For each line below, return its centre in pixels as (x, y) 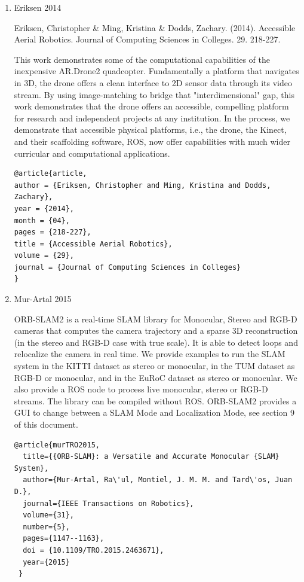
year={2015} (46, 562)
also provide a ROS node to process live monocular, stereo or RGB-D (141, 389)
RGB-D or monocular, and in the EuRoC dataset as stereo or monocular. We (156, 377)
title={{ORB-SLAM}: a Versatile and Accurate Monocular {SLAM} (151, 457)
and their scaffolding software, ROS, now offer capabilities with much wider (152, 141)
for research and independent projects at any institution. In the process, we (152, 118)
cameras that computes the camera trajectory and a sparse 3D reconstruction (156, 330)
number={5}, (46, 527)
